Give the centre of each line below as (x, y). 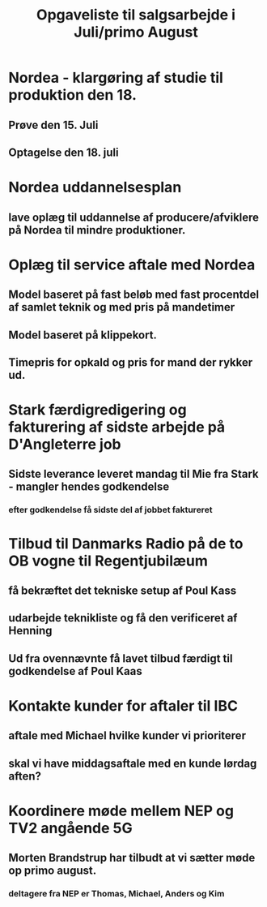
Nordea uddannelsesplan (95, 187)
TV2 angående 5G (70, 828)
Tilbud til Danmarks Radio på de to (126, 543)
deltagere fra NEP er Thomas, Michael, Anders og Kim (117, 894)
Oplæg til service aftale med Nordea (132, 264)
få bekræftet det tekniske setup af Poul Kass (123, 590)
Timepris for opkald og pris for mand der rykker (131, 362)
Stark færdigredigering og (98, 410)
